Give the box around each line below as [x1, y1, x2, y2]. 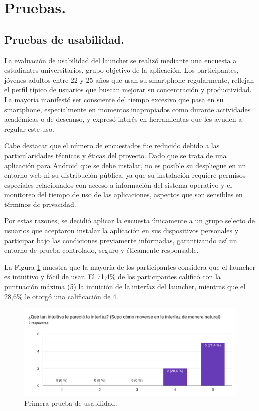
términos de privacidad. [4, 199, 76, 209]
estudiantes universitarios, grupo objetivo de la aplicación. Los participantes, [4, 65, 239, 75]
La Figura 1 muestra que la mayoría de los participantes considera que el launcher [4, 261, 255, 272]
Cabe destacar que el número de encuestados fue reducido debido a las [4, 140, 220, 151]
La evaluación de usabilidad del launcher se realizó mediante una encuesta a [4, 55, 237, 65]
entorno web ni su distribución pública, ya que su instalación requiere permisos [4, 170, 246, 180]
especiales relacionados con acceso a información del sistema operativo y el [4, 179, 232, 190]
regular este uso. [4, 123, 54, 134]
